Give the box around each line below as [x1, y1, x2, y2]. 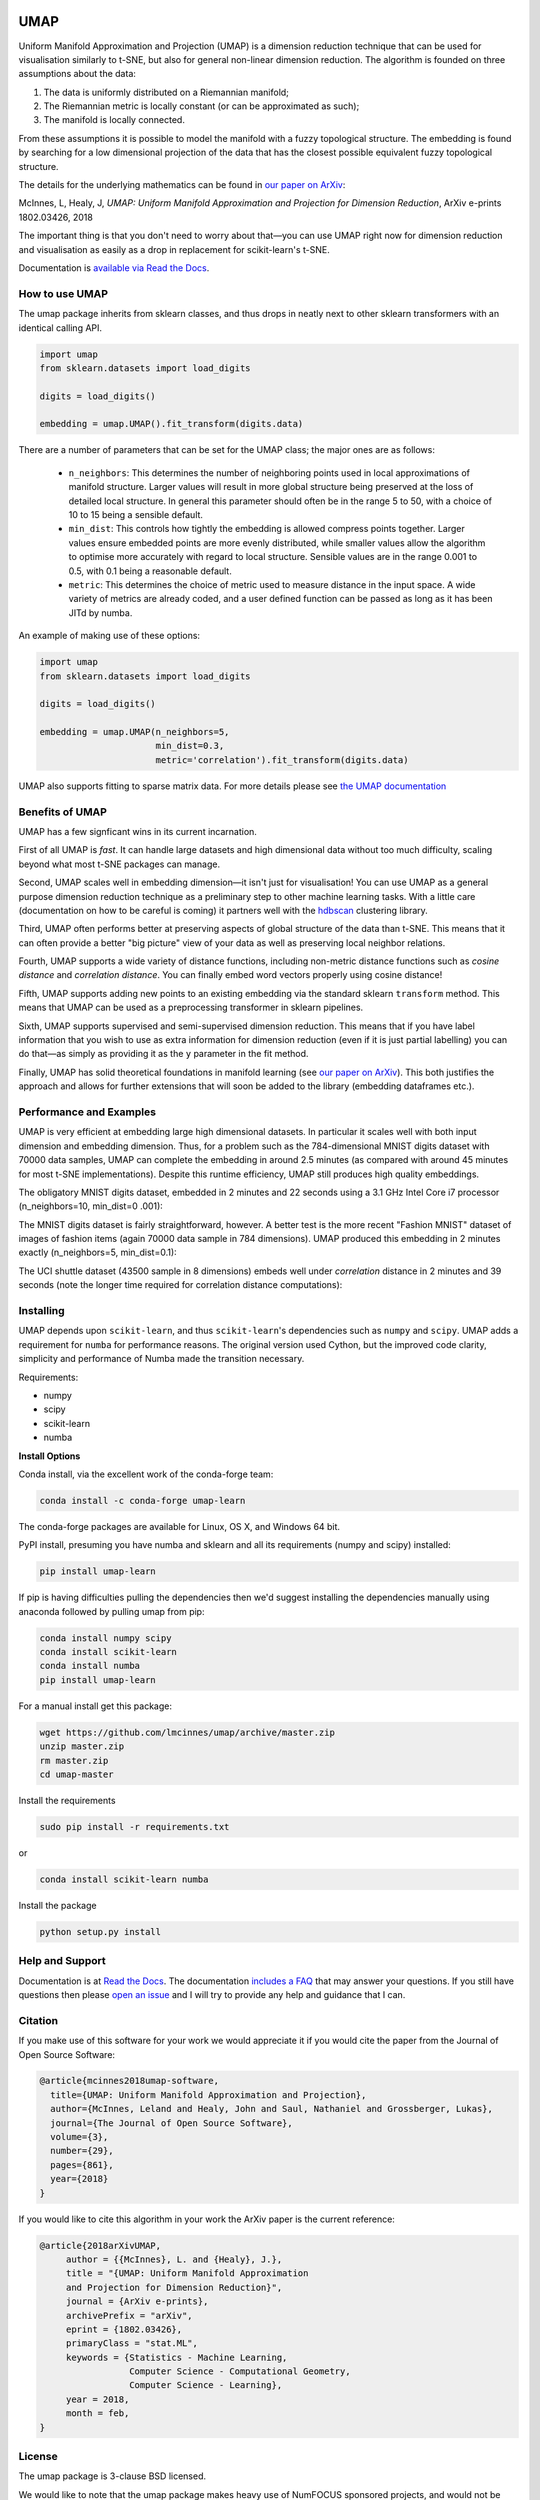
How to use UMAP [18, 286, 109, 300]
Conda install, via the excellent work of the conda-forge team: [18, 1468, 274, 1480]
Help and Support [18, 1954, 106, 1968]
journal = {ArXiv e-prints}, [65, 2296, 209, 2307]
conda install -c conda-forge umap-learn [39, 1495, 246, 1506]
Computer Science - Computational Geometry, [128, 2366, 351, 2377]
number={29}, [50, 2145, 114, 2157]
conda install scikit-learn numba [39, 1873, 209, 1885]
